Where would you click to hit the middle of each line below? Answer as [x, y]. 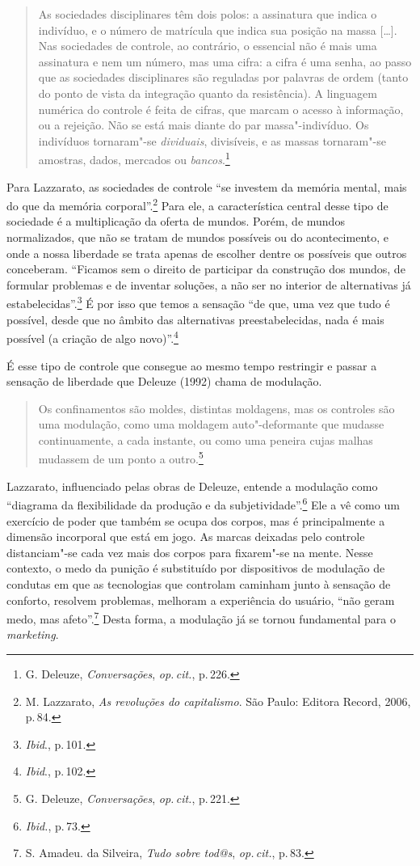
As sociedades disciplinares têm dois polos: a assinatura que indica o [208, 14]
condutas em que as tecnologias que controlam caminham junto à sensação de [199, 583]
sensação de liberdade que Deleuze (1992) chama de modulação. [164, 381]
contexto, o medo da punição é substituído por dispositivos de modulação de [196, 568]
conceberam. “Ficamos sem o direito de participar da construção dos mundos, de [206, 269]
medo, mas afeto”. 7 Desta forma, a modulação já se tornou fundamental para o [201, 617]
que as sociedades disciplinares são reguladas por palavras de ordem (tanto [223, 77]
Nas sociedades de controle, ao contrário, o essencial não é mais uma [208, 46]
